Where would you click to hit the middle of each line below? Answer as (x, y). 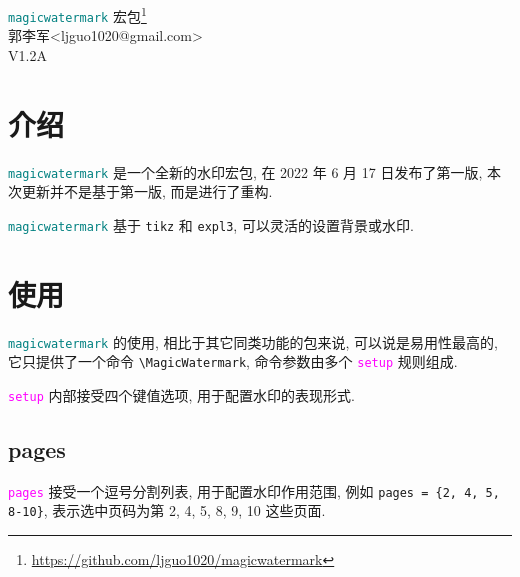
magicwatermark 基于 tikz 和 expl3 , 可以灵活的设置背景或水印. (211, 224)
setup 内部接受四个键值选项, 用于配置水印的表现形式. (181, 394)
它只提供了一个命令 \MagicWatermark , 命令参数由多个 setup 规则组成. (233, 361)
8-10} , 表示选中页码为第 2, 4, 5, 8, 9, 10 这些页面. (167, 510)
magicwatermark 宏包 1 (77, 14)
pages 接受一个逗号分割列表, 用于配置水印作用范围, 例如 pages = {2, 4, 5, (254, 490)
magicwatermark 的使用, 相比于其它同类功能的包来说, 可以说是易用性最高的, (253, 341)
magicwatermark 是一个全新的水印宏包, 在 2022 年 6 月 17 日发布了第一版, (245, 171)
